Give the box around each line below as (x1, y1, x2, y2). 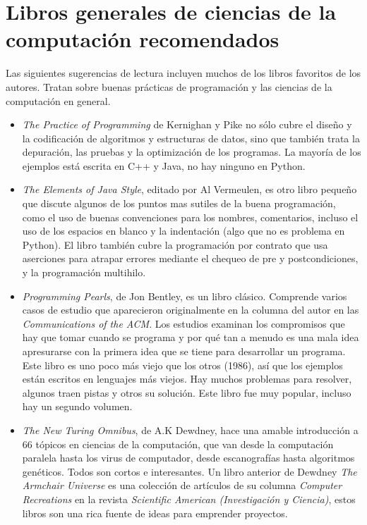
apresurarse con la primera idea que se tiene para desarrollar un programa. (22, 344, 346, 358)
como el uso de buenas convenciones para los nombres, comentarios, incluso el (22, 209, 359, 224)
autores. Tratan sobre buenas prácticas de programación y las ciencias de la (6, 79, 332, 94)
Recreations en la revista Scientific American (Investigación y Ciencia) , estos (22, 491, 356, 506)
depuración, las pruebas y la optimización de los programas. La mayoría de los (22, 144, 361, 159)
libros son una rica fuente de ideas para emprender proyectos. (22, 505, 288, 520)
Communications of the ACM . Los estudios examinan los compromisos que (22, 316, 345, 331)
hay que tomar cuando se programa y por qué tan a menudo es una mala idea (22, 330, 359, 345)
